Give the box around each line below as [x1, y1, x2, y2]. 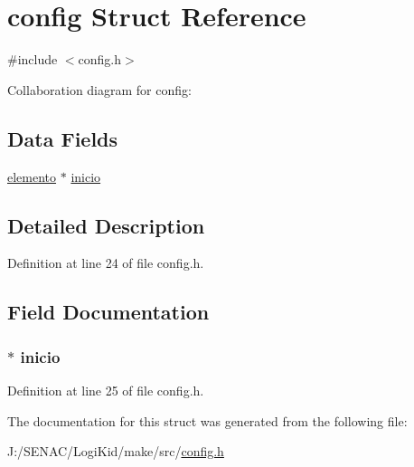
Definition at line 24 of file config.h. [7, 253, 204, 272]
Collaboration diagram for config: [7, 80, 192, 99]
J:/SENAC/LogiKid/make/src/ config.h [7, 442, 224, 461]
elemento [7, 167, 57, 186]
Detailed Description [7, 211, 205, 239]
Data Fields [7, 124, 118, 152]
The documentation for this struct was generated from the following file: [7, 411, 408, 430]
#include [7, 50, 58, 69]
